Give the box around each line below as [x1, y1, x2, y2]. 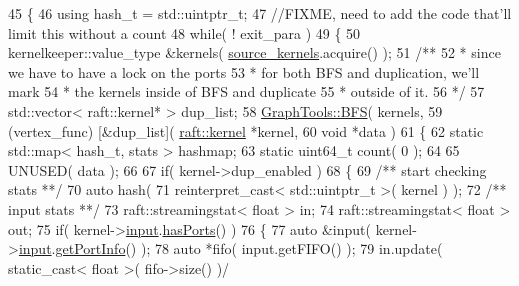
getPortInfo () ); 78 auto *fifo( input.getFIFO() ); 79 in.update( [55, 238, 443, 259]
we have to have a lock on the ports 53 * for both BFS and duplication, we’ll [8, 61, 480, 82]
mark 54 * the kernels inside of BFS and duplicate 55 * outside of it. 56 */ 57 [8, 81, 485, 102]
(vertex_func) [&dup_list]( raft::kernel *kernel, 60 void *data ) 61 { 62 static [8, 120, 484, 141]
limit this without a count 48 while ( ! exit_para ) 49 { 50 [8, 22, 361, 43]
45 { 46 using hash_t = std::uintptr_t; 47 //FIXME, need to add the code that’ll [8, 3, 512, 23]
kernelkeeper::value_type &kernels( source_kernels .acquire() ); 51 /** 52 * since [8, 42, 501, 63]
